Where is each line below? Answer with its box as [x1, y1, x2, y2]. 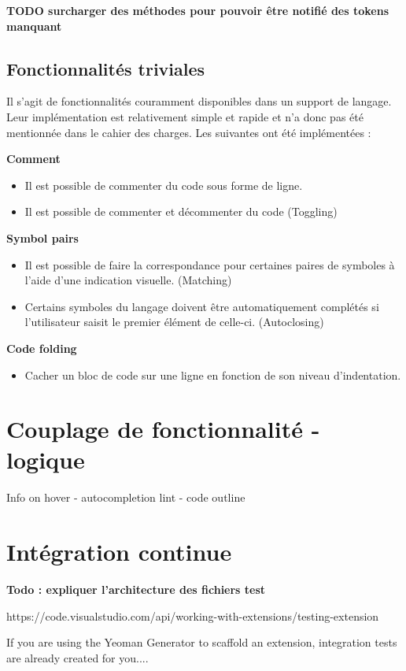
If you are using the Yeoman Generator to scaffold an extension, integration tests [6, 634, 397, 651]
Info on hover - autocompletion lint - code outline [6, 489, 245, 506]
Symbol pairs [6, 229, 79, 246]
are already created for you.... [6, 649, 149, 665]
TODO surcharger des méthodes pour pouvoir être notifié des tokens [6, 2, 389, 18]
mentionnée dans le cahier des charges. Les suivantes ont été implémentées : [6, 124, 371, 140]
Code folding [6, 339, 77, 356]
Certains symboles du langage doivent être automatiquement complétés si [24, 298, 379, 314]
